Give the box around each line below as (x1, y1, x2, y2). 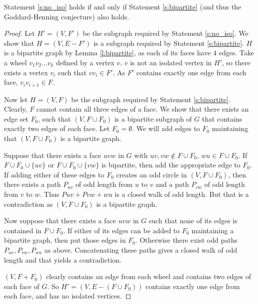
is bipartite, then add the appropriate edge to (101, 159, 241, 170)
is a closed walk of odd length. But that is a (115, 188, 249, 199)
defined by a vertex (56, 57, 115, 67)
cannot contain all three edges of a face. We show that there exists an (36, 104, 249, 114)
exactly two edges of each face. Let (4, 123, 110, 134)
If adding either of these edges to (4, 169, 105, 179)
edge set (4, 113, 29, 124)
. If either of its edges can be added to (63, 225, 180, 235)
